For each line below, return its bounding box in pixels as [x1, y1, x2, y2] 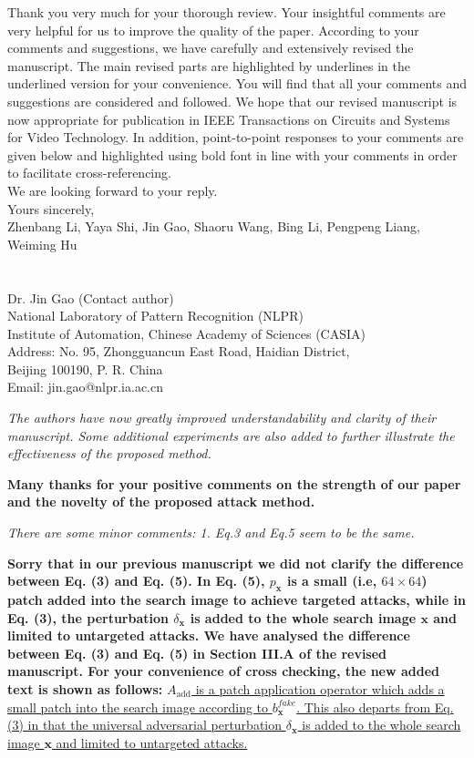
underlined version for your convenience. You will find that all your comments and [7, 74, 467, 93]
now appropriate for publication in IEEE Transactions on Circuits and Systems [7, 109, 450, 128]
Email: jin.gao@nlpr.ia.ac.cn [7, 377, 164, 396]
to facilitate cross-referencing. [7, 163, 171, 182]
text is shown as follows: [7, 679, 163, 698]
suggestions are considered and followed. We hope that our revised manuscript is [7, 91, 458, 110]
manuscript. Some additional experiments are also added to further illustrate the [7, 425, 455, 445]
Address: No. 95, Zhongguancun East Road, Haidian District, [7, 342, 350, 361]
